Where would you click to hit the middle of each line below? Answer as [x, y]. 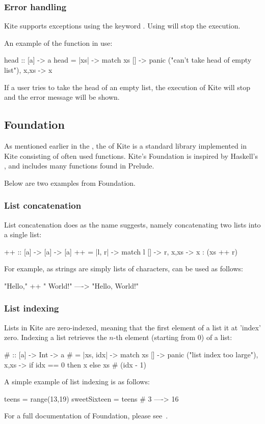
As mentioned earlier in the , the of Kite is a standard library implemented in [126, 145]
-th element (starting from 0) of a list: [173, 337]
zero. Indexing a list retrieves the [56, 337]
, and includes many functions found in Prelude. [79, 166]
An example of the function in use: [58, 43]
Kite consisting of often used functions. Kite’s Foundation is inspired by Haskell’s [131, 156]
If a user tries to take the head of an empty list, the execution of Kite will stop [127, 87]
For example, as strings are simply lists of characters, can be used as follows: [124, 268]
